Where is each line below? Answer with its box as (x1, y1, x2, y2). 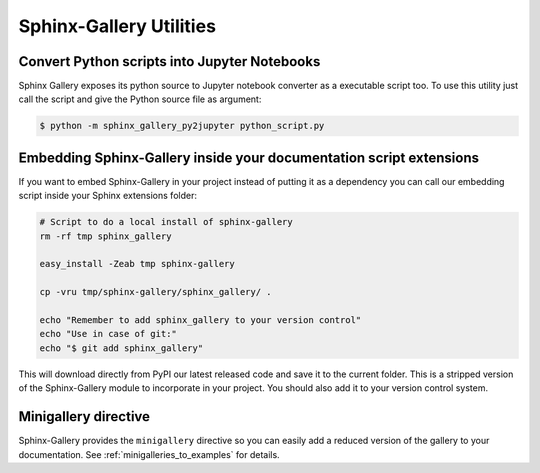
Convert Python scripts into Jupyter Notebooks (18, 53, 321, 70)
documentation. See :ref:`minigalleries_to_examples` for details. (18, 448, 280, 460)
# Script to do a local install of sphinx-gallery (39, 216, 294, 228)
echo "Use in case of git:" (39, 328, 177, 340)
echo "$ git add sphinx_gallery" (39, 342, 204, 354)
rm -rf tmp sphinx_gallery (39, 230, 172, 242)
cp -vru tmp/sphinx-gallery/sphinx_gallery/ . (39, 286, 272, 298)
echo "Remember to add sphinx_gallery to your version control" (39, 315, 362, 326)
